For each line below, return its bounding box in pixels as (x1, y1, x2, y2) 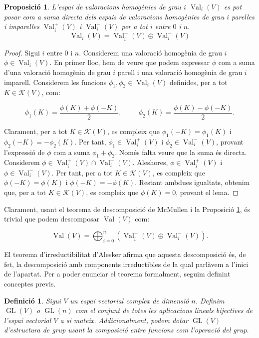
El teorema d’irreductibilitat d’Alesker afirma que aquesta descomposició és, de (4, 249, 246, 259)
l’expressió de (4, 146, 45, 157)
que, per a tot (4, 187, 46, 197)
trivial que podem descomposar (4, 213, 100, 224)
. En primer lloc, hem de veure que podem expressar (49, 57, 210, 67)
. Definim (195, 295, 225, 305)
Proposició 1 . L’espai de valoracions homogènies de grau (4, 1, 181, 11)
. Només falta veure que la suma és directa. (115, 146, 247, 157)
